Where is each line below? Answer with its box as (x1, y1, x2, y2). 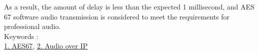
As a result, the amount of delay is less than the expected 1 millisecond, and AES (4, 1, 254, 11)
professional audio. (4, 21, 61, 31)
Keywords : (4, 30, 38, 41)
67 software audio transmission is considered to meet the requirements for (4, 11, 230, 21)
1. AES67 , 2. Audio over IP (4, 40, 88, 51)
